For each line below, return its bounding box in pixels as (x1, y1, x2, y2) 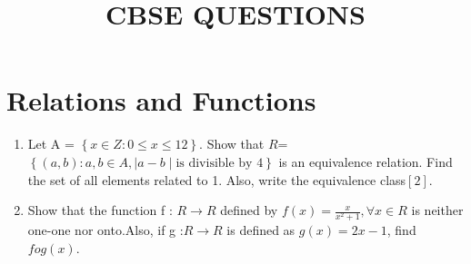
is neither (411, 200, 464, 220)
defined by (220, 200, 278, 220)
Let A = (27, 134, 75, 153)
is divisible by (175, 156, 253, 170)
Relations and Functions (6, 82, 316, 119)
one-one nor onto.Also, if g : (27, 220, 184, 240)
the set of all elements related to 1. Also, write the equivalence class (27, 170, 406, 189)
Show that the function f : (27, 200, 173, 220)
